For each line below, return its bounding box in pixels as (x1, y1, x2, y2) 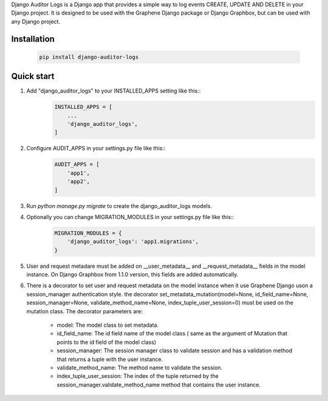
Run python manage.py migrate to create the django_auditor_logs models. (26, 202, 213, 209)
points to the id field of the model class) (56, 338, 156, 346)
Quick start (11, 71, 55, 82)
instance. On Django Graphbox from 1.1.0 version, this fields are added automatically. (26, 271, 239, 278)
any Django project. (11, 18, 61, 25)
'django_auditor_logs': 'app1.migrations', (67, 238, 199, 245)
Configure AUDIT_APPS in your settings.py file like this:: (26, 145, 166, 152)
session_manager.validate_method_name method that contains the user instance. (56, 381, 261, 388)
